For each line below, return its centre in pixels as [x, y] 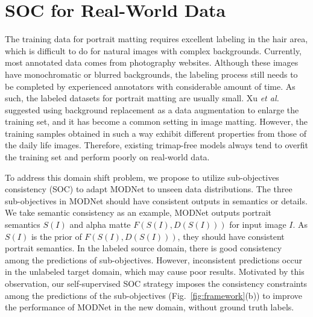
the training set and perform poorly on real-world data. [107, 157]
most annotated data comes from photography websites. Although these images [152, 62]
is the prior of [56, 236]
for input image [258, 224]
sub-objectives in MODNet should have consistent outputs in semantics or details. [156, 200]
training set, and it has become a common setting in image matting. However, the [156, 121]
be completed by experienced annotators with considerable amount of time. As [150, 86]
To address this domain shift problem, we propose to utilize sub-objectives [142, 177]
